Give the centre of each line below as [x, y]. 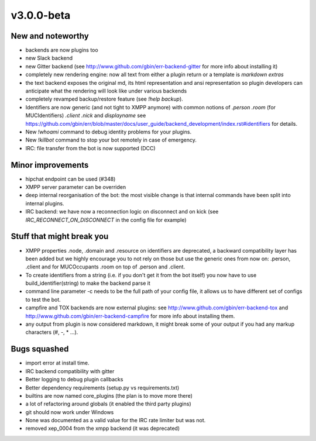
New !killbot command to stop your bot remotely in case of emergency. [111, 140]
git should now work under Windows [70, 412]
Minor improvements [50, 165]
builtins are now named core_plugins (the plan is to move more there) [109, 395]
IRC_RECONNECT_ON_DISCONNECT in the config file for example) [106, 220]
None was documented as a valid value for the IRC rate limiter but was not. [116, 421]
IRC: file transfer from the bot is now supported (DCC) [90, 148]
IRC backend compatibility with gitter [70, 371]
